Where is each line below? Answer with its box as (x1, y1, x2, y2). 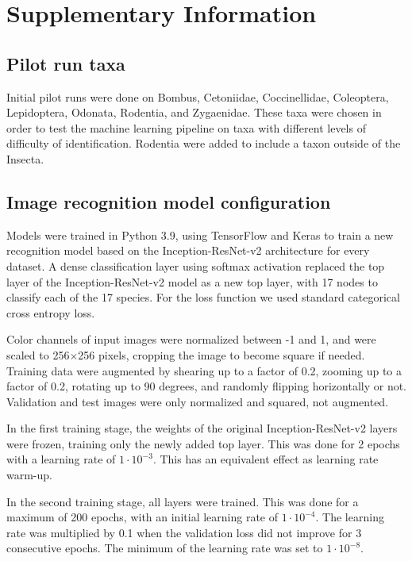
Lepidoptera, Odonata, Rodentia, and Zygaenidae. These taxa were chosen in (6, 104, 382, 121)
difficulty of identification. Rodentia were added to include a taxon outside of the (6, 135, 401, 152)
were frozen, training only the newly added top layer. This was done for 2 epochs (6, 435, 400, 451)
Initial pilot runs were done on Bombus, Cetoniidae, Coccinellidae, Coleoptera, (6, 88, 389, 105)
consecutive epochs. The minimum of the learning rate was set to (6, 540, 323, 556)
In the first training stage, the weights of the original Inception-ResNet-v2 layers (6, 420, 398, 436)
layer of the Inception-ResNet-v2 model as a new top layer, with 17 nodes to (6, 273, 378, 290)
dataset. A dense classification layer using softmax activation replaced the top (6, 257, 385, 274)
